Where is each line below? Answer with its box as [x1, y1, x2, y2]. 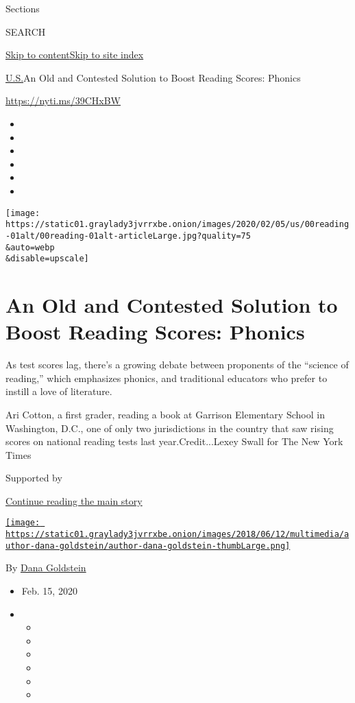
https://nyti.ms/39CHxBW [5, 93, 121, 108]
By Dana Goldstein [5, 560, 86, 575]
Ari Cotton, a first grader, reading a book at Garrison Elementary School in [5, 407, 325, 421]
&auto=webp [5, 242, 55, 252]
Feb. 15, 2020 [21, 584, 77, 598]
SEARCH [5, 24, 46, 38]
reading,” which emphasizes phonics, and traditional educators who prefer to [5, 370, 328, 385]
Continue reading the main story [5, 493, 143, 508]
